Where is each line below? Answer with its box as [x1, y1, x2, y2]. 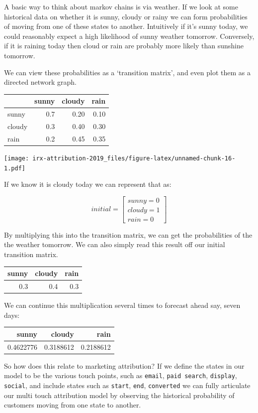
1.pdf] [4, 164, 25, 172]
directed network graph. [4, 77, 77, 87]
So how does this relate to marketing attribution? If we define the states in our [4, 360, 245, 371]
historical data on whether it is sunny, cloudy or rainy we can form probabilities [4, 11, 248, 21]
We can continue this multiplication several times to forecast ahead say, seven [4, 300, 241, 310]
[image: [4, 154, 29, 162]
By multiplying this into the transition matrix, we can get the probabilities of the [4, 229, 253, 240]
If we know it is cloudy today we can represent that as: [4, 179, 172, 189]
